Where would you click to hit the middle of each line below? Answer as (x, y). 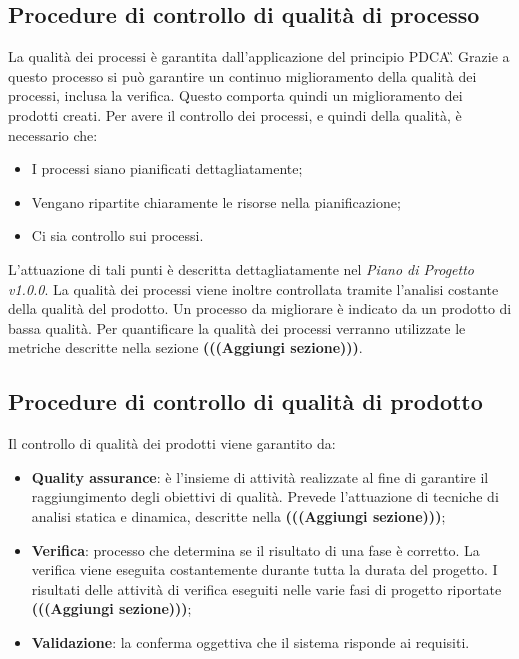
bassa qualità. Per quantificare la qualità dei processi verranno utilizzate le (237, 327)
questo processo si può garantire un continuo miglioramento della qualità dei (242, 75)
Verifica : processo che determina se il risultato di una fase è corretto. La (255, 549)
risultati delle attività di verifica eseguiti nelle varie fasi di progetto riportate (266, 588)
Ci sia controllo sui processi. (117, 235)
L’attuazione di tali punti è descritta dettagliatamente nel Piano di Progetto (241, 268)
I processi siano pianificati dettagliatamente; (167, 168)
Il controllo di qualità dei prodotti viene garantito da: (172, 443)
